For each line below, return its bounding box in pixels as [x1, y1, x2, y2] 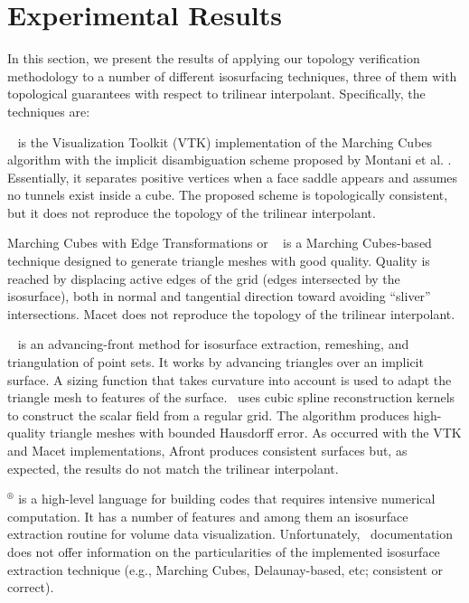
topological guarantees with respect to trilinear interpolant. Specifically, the [7, 84, 426, 103]
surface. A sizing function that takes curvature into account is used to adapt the [7, 370, 452, 389]
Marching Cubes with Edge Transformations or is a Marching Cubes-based [7, 233, 432, 252]
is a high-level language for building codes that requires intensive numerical [18, 489, 436, 508]
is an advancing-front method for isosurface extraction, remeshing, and [17, 334, 409, 353]
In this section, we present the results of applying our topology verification [7, 49, 420, 68]
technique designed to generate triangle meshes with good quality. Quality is [7, 251, 430, 270]
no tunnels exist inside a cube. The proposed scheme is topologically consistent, [7, 185, 448, 204]
